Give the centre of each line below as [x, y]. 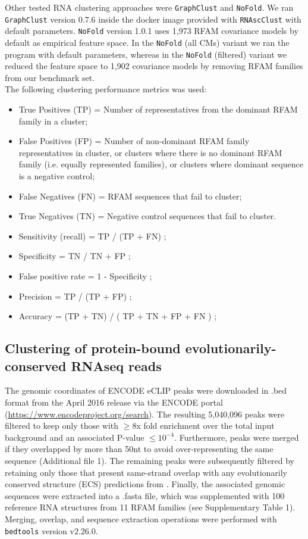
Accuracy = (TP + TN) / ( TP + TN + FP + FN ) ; [118, 316]
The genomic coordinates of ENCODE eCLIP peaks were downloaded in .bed [146, 390]
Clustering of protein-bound [93, 348]
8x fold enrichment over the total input [203, 426]
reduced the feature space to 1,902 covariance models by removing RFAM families [154, 66]
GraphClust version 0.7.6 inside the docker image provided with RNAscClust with [153, 19]
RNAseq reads [116, 365]
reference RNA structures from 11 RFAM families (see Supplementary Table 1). [150, 507]
